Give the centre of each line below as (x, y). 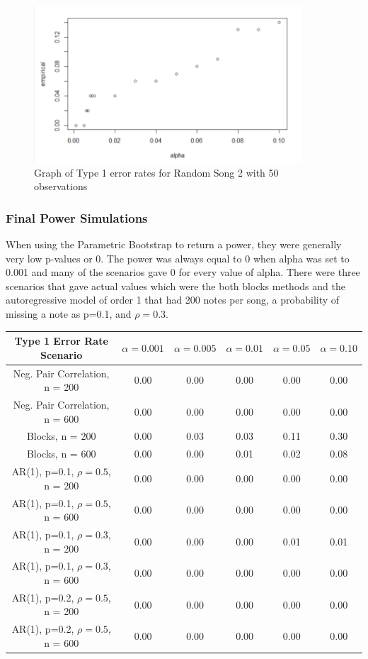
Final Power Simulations (77, 217)
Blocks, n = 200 (61, 436)
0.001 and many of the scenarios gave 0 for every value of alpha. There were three (183, 272)
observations (61, 186)
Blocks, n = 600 (61, 454)
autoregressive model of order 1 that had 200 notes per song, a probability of (173, 300)
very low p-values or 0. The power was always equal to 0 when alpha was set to (178, 258)
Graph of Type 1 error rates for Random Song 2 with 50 (156, 172)
